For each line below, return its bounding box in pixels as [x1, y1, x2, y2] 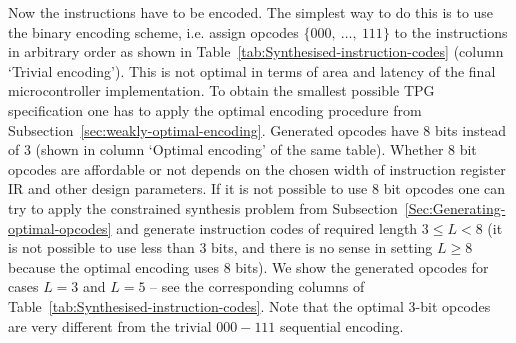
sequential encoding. [280, 315, 404, 336]
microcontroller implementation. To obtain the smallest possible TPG [8, 80, 435, 101]
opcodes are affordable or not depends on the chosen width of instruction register [8, 158, 506, 179]
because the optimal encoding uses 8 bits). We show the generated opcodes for [8, 256, 489, 277]
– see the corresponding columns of [150, 276, 365, 297]
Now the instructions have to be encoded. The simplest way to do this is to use [8, 2, 494, 22]
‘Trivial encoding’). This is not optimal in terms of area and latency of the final [8, 60, 496, 81]
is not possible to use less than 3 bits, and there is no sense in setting [8, 237, 433, 258]
